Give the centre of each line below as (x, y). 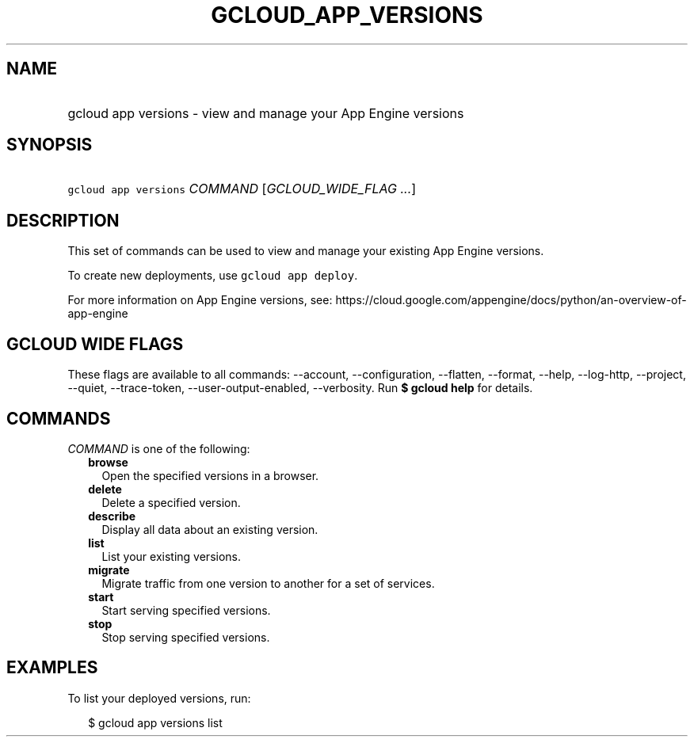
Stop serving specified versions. (186, 637)
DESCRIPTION (63, 220)
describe (112, 516)
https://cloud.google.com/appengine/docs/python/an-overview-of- (511, 300)
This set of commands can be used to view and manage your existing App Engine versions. (306, 251)
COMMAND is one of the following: (159, 448)
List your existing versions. (172, 556)
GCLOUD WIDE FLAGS (95, 344)
